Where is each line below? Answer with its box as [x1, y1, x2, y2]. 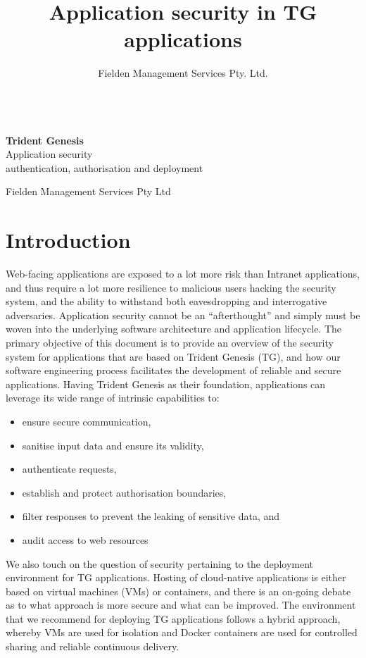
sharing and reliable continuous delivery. [6, 639, 179, 654]
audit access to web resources [22, 532, 149, 547]
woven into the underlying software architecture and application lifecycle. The [6, 321, 342, 336]
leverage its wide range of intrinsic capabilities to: [6, 390, 220, 405]
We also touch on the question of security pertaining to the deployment [6, 556, 314, 571]
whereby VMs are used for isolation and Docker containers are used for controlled [6, 625, 358, 640]
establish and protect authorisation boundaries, [22, 485, 227, 499]
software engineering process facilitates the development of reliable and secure [6, 363, 341, 378]
